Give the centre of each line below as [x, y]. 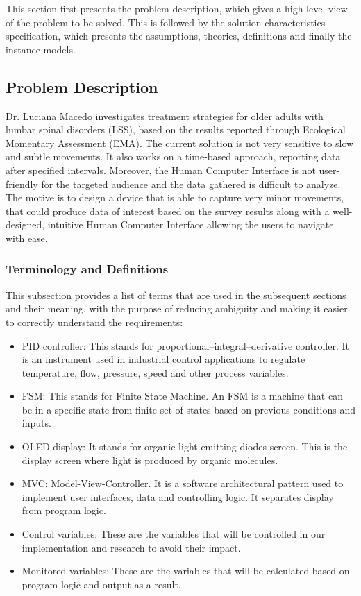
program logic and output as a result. [101, 584]
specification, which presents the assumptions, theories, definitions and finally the [179, 36]
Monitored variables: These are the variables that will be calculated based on [186, 571]
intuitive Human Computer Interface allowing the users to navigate [191, 224]
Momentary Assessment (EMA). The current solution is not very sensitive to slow [180, 143]
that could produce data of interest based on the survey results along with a [168, 211]
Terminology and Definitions [87, 269]
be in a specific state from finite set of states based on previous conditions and [188, 409]
